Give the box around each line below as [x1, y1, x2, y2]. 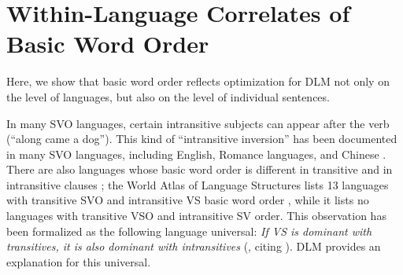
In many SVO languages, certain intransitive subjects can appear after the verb [6, 115, 390, 131]
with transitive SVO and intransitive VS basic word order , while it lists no [6, 192, 369, 208]
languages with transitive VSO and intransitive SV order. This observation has [6, 207, 386, 224]
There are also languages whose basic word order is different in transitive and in [6, 161, 393, 178]
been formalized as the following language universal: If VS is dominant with [6, 222, 372, 239]
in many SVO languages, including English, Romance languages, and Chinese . [6, 145, 386, 162]
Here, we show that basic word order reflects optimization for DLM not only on [6, 73, 390, 90]
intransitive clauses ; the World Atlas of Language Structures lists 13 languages [6, 176, 389, 192]
